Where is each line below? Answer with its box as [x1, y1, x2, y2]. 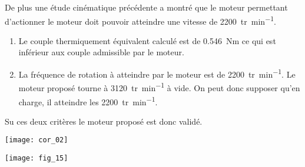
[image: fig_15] [5, 154, 68, 163]
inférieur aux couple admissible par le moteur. [18, 46, 184, 58]
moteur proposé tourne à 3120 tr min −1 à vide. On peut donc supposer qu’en [18, 80, 300, 93]
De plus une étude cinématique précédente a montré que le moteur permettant [5, 1, 288, 13]
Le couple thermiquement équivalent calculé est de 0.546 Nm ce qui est [18, 34, 276, 46]
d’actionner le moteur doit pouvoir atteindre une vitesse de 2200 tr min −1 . [5, 13, 276, 27]
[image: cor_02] [5, 136, 68, 145]
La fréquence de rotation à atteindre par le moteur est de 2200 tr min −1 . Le [18, 66, 296, 80]
